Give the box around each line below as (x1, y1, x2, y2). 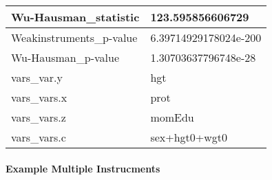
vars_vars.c (11, 129, 66, 145)
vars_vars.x (11, 89, 67, 105)
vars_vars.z (11, 109, 66, 125)
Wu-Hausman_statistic (11, 9, 140, 25)
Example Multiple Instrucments (6, 161, 160, 175)
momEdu (150, 109, 194, 125)
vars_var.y (11, 69, 63, 85)
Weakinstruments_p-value (11, 30, 138, 45)
